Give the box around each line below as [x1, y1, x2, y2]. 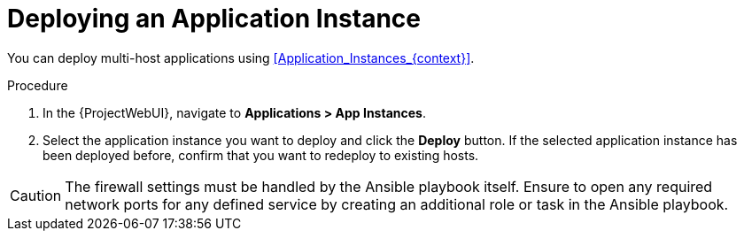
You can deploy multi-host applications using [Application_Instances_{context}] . [7, 50, 475, 65]
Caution [10, 186, 62, 204]
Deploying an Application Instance [7, 4, 421, 34]
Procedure [7, 77, 68, 93]
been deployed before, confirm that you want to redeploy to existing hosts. [43, 147, 479, 163]
